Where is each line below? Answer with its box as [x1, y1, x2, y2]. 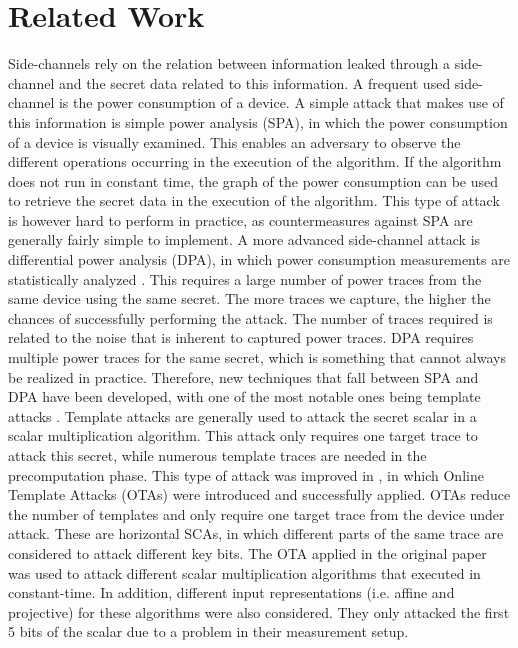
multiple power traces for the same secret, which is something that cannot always [8, 347, 506, 368]
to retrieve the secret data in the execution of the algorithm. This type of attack [8, 190, 500, 211]
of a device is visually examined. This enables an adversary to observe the [8, 131, 461, 152]
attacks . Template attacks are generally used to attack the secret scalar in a [8, 405, 477, 426]
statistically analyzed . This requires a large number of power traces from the [8, 268, 482, 289]
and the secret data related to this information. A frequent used [58, 72, 451, 93]
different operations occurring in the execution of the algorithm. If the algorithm [8, 151, 502, 172]
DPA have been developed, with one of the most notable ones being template [8, 386, 481, 407]
